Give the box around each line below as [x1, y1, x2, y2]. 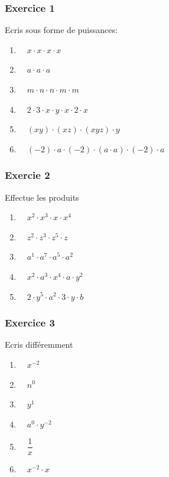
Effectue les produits [5, 191, 79, 203]
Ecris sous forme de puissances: [5, 24, 118, 36]
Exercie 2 [5, 168, 50, 182]
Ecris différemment [5, 338, 73, 351]
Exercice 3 [5, 315, 55, 330]
